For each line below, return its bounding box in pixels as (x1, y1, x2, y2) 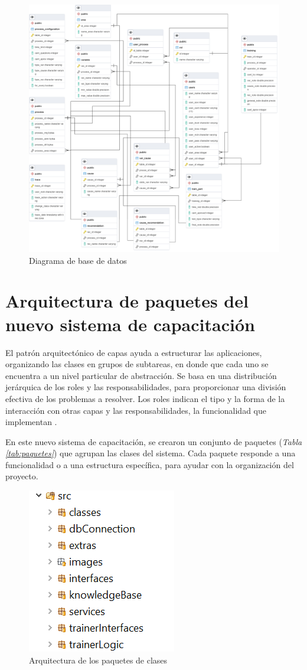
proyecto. (5, 470, 38, 482)
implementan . (5, 416, 57, 428)
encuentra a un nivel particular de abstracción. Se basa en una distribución (5, 369, 277, 381)
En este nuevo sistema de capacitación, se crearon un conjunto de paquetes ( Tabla (5, 435, 302, 447)
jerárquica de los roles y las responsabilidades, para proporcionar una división (5, 381, 286, 393)
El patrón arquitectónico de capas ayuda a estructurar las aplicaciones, (5, 346, 262, 358)
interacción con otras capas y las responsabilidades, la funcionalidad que (5, 404, 266, 416)
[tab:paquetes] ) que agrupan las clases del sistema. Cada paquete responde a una (5, 447, 296, 459)
